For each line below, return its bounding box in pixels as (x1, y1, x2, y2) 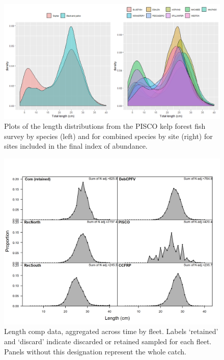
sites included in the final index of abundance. (4, 141, 148, 151)
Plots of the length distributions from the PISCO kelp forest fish (4, 121, 206, 131)
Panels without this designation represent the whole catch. (4, 346, 186, 356)
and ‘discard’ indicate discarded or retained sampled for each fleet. (4, 336, 212, 347)
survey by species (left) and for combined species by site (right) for (4, 130, 213, 141)
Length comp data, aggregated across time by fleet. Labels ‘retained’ (4, 326, 218, 337)
